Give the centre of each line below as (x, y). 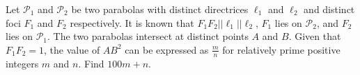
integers (22, 63)
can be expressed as (167, 49)
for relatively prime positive (281, 49)
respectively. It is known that (132, 22)
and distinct (329, 9)
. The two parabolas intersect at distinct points (148, 36)
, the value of (72, 49)
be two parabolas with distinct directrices (160, 9)
